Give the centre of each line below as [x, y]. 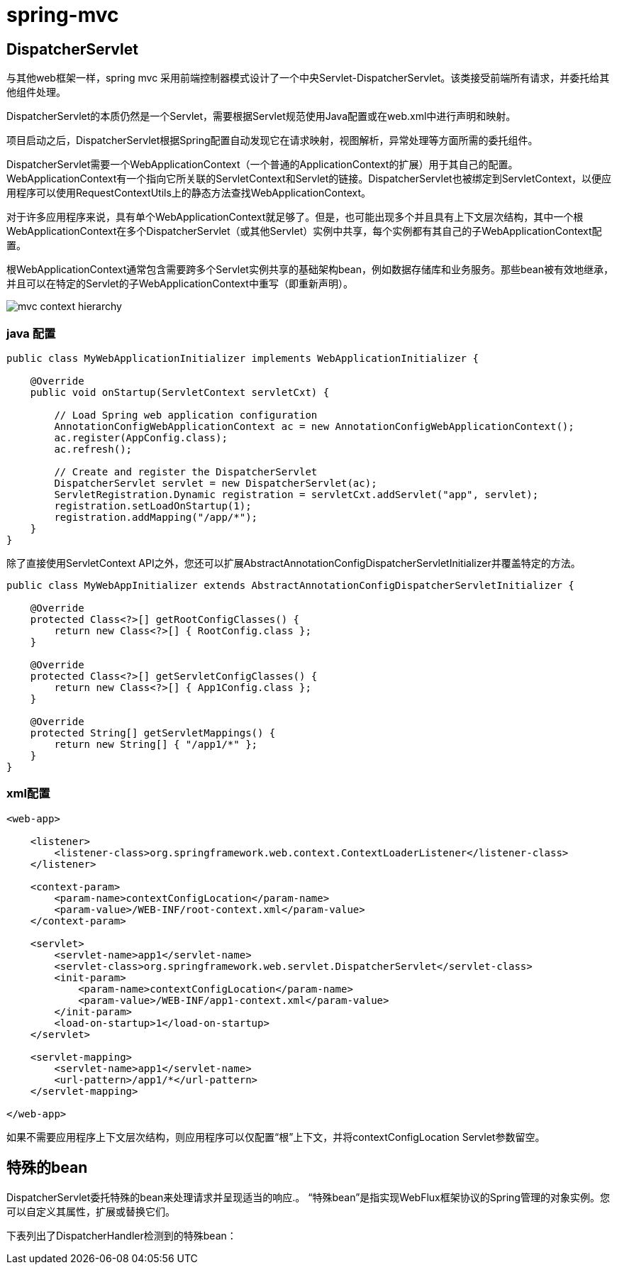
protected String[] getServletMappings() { [153, 733]
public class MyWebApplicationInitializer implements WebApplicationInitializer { [243, 358]
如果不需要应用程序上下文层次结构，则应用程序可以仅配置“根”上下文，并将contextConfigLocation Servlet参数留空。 [276, 1137]
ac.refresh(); [93, 449]
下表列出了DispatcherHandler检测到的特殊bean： [122, 1235]
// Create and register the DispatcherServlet [186, 471]
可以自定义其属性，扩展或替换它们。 [91, 1211]
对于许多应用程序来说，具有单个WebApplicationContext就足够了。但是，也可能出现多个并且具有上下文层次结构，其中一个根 [295, 217]
